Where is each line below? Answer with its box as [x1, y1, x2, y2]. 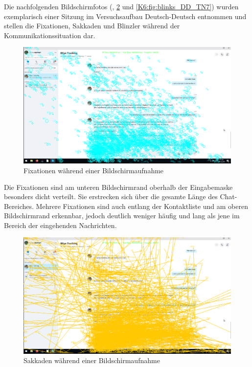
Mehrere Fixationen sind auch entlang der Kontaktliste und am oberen [36, 201, 248, 211]
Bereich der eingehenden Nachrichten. [4, 220, 117, 230]
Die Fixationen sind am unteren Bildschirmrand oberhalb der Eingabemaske [4, 182, 233, 192]
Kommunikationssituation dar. [4, 30, 95, 40]
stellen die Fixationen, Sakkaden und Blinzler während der [4, 21, 180, 31]
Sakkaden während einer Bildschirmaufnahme [23, 355, 160, 366]
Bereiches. [4, 201, 34, 211]
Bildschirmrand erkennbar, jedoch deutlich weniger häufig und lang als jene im [4, 210, 240, 221]
